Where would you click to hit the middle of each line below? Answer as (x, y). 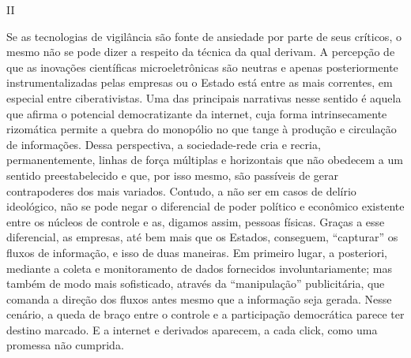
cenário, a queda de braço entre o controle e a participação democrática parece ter (205, 314)
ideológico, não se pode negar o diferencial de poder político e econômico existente (205, 206)
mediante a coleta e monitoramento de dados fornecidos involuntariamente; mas (199, 268)
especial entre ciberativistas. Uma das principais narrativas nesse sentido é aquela (204, 97)
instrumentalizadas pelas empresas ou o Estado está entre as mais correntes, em (200, 82)
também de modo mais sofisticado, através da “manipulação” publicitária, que (196, 283)
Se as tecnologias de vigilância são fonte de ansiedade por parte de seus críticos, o (204, 36)
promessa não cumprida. (65, 345)
